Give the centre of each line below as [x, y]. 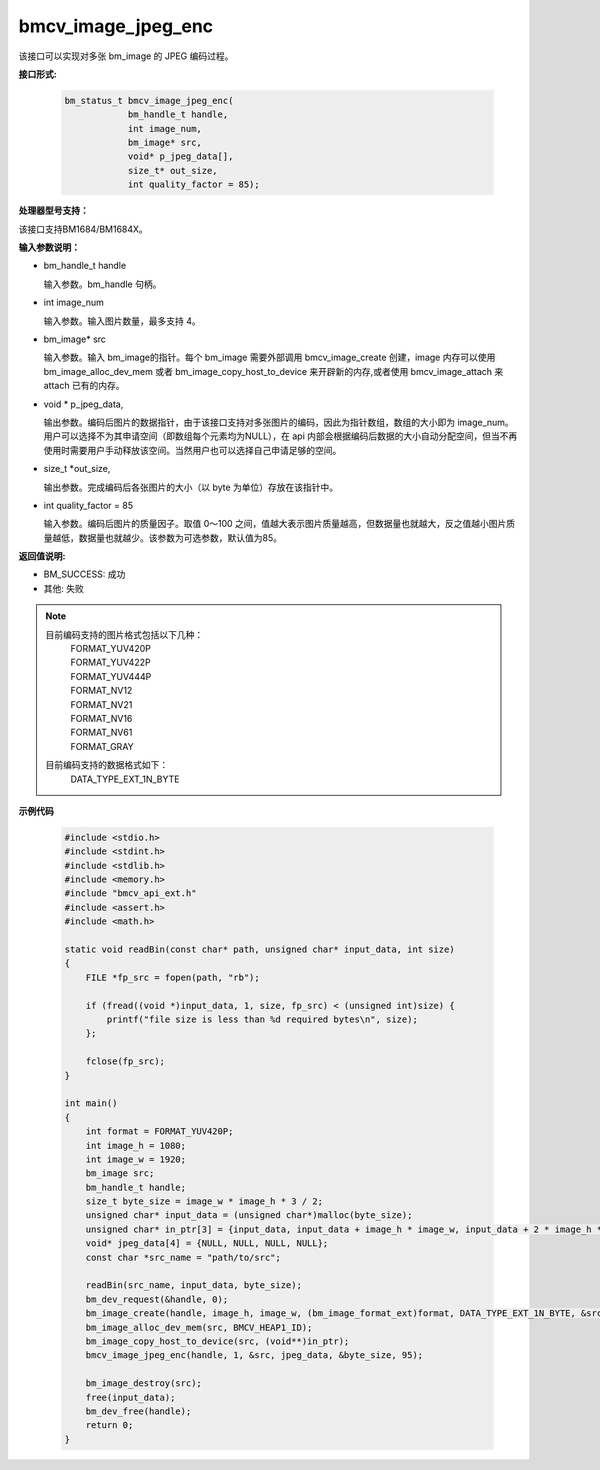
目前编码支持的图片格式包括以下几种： [124, 634]
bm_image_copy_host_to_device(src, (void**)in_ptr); [217, 1341]
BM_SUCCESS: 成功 [84, 574]
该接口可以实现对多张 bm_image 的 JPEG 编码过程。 [126, 56]
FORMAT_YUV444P [111, 676]
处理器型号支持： [53, 211]
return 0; [109, 1425]
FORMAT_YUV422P [110, 662]
